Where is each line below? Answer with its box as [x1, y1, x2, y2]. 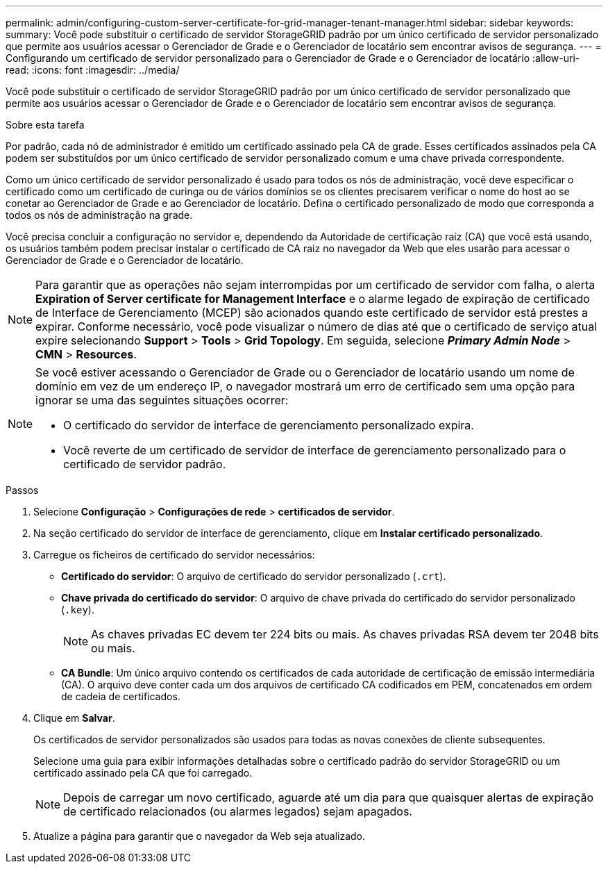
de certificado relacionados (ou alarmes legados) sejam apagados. [63, 804, 412, 818]
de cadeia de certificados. [61, 690, 180, 702]
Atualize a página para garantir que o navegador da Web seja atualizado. [33, 830, 366, 842]
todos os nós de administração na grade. [6, 209, 193, 221]
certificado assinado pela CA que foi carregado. [33, 767, 253, 779]
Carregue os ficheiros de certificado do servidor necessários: [33, 549, 315, 561]
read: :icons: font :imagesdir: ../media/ [6, 64, 180, 76]
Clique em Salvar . [33, 712, 115, 724]
